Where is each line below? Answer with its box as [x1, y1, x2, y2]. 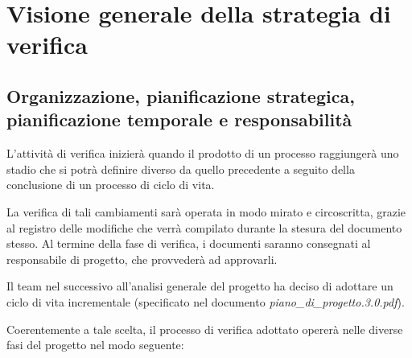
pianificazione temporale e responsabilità [6, 107, 352, 132]
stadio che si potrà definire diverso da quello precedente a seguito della [6, 160, 355, 177]
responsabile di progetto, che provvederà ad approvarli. [6, 250, 278, 267]
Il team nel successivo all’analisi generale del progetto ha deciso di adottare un [6, 278, 393, 294]
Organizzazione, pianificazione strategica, [6, 83, 355, 108]
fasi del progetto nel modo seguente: [6, 336, 184, 353]
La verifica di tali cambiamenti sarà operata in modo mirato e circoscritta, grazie [6, 203, 406, 220]
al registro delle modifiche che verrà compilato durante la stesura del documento [6, 219, 402, 236]
